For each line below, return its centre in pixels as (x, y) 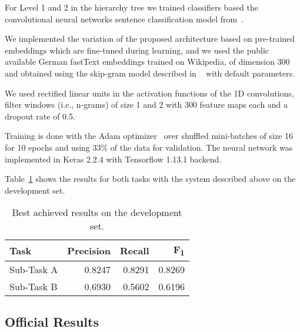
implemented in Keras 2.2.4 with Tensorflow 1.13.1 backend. (113, 159)
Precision (89, 250)
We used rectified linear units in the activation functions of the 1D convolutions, (149, 93)
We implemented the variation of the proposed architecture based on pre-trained (150, 39)
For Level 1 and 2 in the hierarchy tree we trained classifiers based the (132, 7)
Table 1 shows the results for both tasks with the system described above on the (150, 179)
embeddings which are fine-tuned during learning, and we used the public (137, 50)
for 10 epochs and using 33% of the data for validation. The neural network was (149, 147)
